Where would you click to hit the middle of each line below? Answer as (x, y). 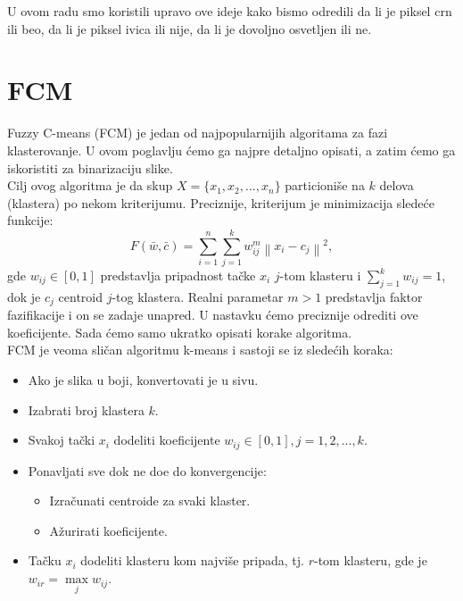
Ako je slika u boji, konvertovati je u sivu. (143, 380)
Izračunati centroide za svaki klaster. (150, 501)
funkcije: (30, 220)
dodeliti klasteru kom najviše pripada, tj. (192, 560)
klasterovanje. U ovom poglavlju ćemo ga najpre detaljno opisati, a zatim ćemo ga (231, 150)
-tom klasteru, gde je (370, 560)
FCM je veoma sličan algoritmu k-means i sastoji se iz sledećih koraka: (200, 350)
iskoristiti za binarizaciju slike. (90, 167)
